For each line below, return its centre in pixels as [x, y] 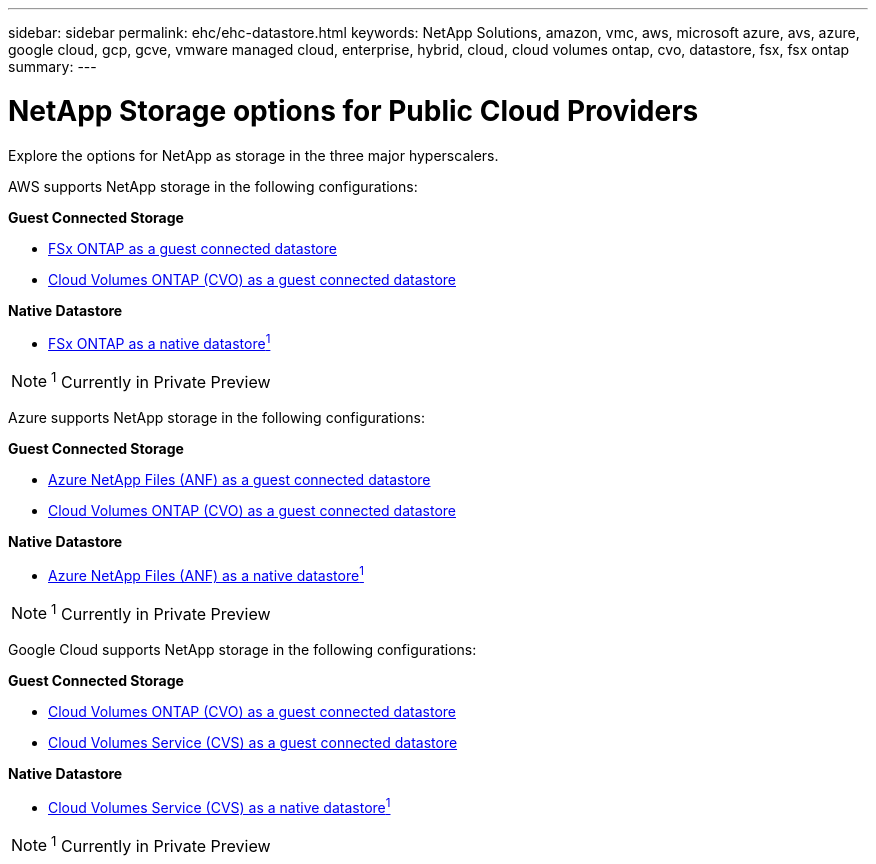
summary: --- [52, 66]
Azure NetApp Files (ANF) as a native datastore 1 [206, 574]
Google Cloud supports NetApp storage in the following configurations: [242, 650]
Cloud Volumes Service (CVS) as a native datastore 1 [219, 806]
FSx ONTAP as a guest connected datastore [192, 248]
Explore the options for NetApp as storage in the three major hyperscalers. [253, 155]
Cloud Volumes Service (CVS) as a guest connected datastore [253, 743]
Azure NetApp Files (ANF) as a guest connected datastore [239, 480]
